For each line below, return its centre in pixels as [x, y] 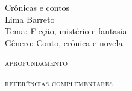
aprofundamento [36, 63]
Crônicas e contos [37, 7]
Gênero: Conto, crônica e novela [64, 42]
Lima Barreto [30, 19]
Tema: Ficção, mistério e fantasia [66, 31]
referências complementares [59, 82]
